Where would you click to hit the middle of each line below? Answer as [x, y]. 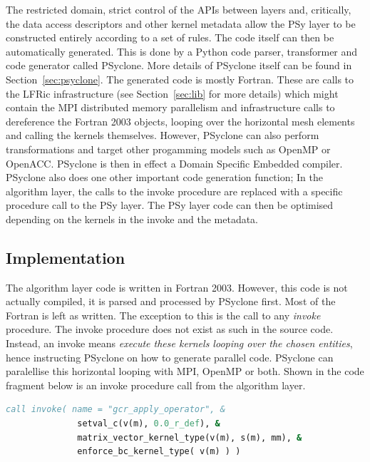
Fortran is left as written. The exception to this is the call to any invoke [163, 315]
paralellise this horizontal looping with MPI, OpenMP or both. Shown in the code [185, 371]
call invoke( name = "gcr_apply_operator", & [115, 410]
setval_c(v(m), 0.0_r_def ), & [149, 424]
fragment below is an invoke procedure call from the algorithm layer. [156, 385]
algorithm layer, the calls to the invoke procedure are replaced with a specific [174, 191]
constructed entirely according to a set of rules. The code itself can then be [170, 37]
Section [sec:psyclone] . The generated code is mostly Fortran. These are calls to [180, 79]
